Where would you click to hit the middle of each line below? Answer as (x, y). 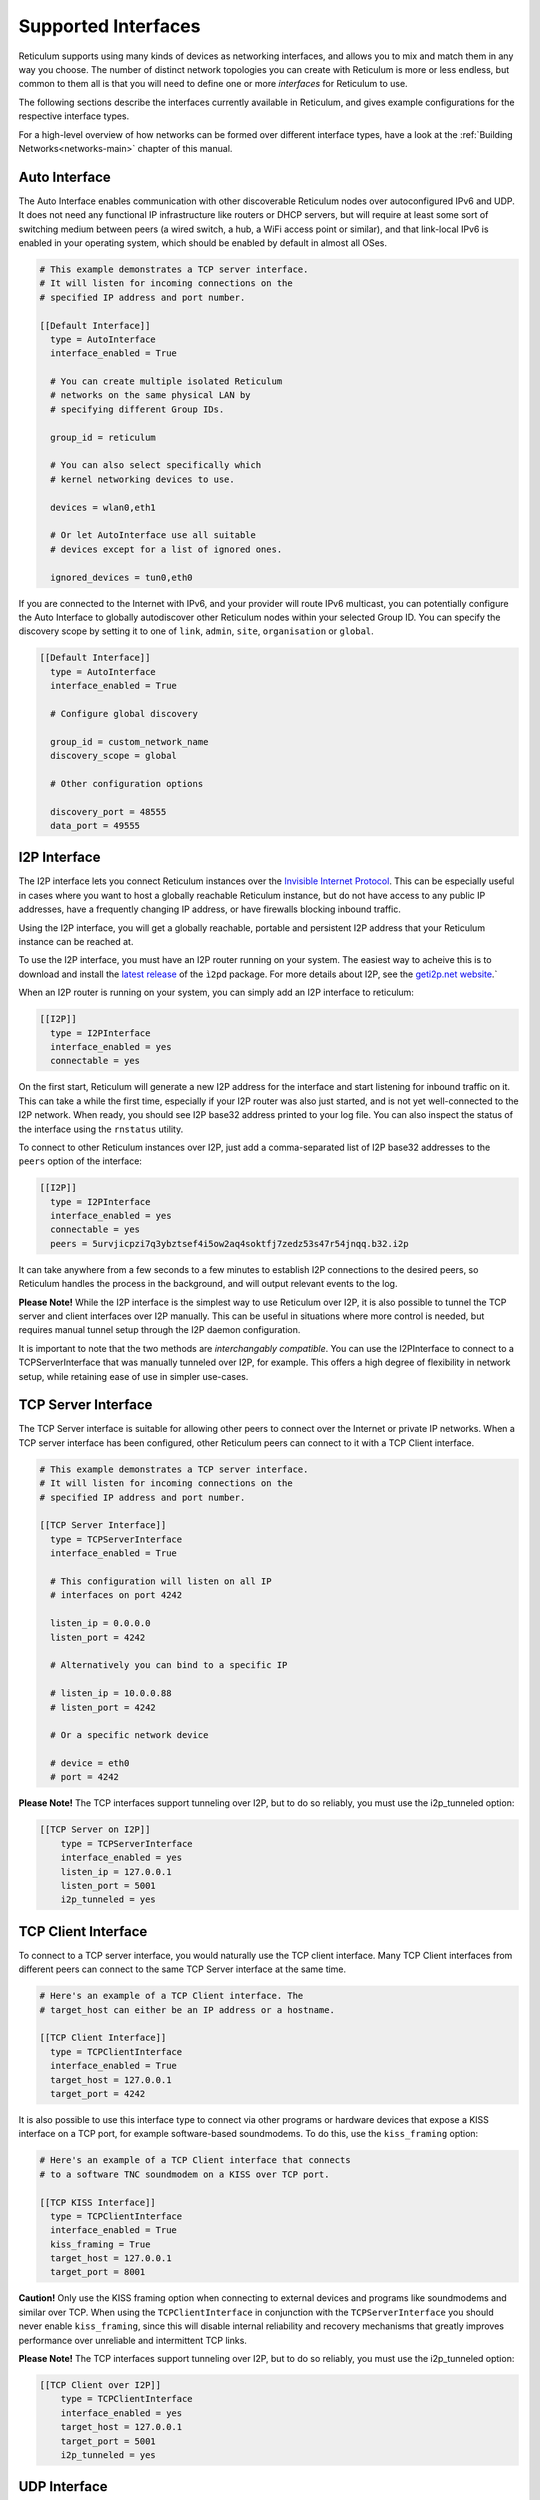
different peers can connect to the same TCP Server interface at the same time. (182, 1969)
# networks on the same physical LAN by (150, 395)
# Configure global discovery (124, 713)
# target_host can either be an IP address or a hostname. (187, 2009)
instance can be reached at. (76, 942)
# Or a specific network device (129, 1735)
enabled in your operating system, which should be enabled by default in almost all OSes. (203, 242)
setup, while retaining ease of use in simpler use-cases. (133, 1376)
